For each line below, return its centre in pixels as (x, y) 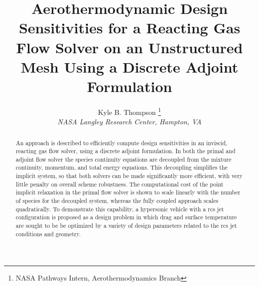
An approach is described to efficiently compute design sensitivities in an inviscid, (122, 143)
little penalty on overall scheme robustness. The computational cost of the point (120, 184)
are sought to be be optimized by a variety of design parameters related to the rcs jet (126, 226)
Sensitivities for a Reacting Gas (129, 28)
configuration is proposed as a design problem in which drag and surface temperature (126, 217)
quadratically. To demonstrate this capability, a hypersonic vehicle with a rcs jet (120, 209)
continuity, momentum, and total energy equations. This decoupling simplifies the (122, 167)
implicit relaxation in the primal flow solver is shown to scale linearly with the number (128, 192)
